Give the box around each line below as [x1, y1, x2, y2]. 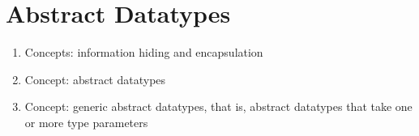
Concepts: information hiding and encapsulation [24, 44, 263, 61]
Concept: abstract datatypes [24, 70, 166, 87]
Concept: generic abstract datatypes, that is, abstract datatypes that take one [24, 98, 413, 115]
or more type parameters [24, 113, 148, 130]
